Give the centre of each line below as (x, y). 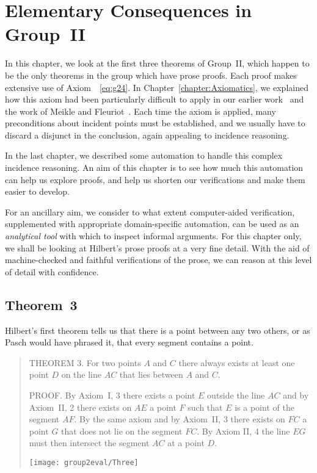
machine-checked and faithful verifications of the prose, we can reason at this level (158, 260)
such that (205, 407)
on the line (81, 374)
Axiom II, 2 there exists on (80, 407)
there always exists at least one (237, 362)
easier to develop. (37, 191)
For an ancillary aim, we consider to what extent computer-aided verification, (150, 211)
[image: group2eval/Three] (84, 462)
